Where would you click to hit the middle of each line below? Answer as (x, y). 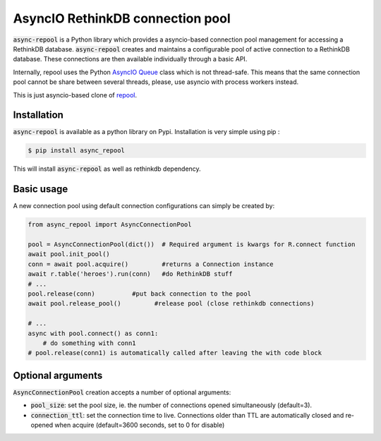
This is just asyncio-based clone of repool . (75, 95)
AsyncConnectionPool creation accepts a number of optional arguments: (122, 392)
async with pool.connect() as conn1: (93, 333)
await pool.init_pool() (69, 254)
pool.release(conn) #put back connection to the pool (140, 294)
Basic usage (41, 189)
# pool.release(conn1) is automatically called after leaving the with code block (175, 353)
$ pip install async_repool (76, 151)
